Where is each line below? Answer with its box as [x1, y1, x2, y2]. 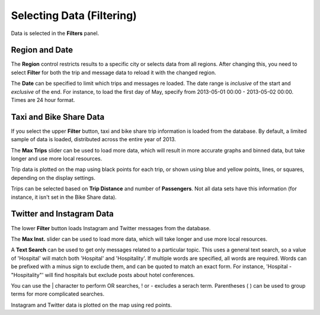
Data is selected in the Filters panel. [11, 30, 100, 37]
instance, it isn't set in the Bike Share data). [11, 193, 117, 201]
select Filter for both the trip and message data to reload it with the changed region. [11, 69, 216, 76]
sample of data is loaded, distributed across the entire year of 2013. [11, 136, 176, 143]
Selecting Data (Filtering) [11, 9, 137, 22]
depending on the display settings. [11, 174, 96, 181]
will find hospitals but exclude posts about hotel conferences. [44, 271, 195, 278]
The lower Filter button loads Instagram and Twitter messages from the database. [11, 224, 211, 231]
